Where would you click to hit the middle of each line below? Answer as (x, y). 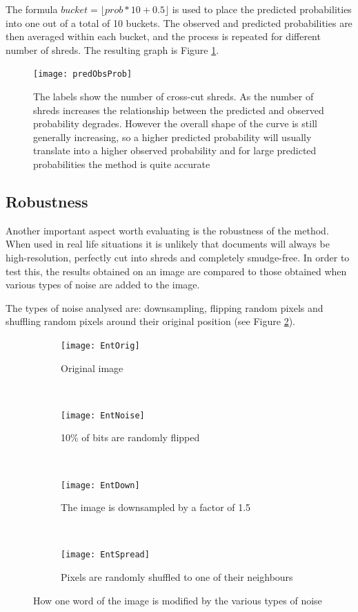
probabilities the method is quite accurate (122, 164)
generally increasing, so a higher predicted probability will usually (172, 137)
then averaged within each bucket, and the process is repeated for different (163, 36)
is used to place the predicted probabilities (262, 9)
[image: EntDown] (100, 485)
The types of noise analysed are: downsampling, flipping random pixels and (165, 307)
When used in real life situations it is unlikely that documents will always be (168, 244)
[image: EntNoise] (103, 415)
